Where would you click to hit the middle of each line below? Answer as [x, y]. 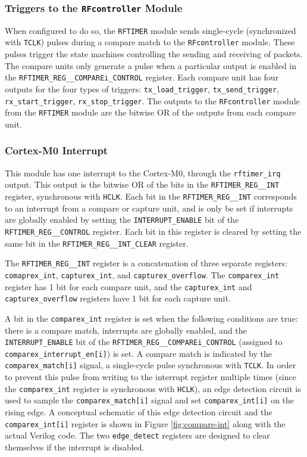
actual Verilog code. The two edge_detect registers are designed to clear [137, 435]
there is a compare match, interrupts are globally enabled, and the [126, 330]
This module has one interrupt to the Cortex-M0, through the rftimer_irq [143, 172]
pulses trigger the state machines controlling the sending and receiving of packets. [154, 54]
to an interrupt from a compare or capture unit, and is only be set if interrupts [149, 208]
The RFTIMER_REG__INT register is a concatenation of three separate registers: [146, 263]
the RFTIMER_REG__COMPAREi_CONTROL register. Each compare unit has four [142, 77]
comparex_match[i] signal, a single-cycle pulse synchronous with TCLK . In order [151, 365]
